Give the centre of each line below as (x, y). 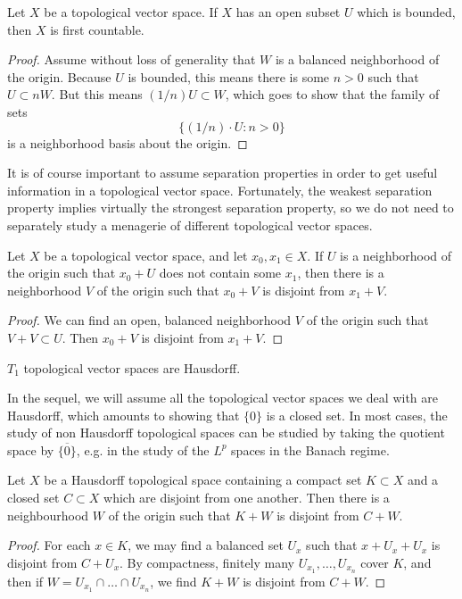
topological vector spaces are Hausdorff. (132, 367)
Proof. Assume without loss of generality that (132, 59)
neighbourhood (48, 515)
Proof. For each (49, 545)
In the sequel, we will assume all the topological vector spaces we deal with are (223, 398)
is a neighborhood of (396, 255)
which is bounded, (406, 12)
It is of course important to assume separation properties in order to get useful (223, 173)
